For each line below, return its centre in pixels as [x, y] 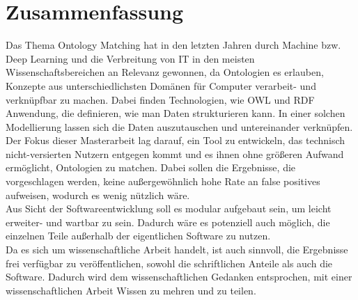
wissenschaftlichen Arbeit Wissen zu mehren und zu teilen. [131, 290]
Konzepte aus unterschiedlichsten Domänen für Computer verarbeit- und [161, 85]
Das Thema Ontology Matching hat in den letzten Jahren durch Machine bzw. [173, 45]
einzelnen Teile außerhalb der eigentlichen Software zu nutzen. [138, 236]
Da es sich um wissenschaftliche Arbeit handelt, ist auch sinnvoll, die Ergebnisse [177, 250]
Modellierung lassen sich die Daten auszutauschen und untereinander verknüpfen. [179, 126]
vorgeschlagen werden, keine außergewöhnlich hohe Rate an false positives [163, 181]
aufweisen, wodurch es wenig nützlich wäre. [98, 195]
